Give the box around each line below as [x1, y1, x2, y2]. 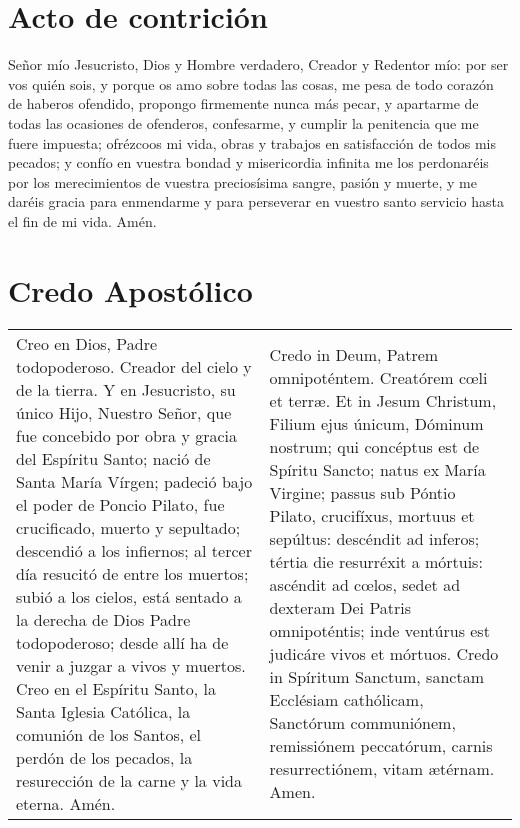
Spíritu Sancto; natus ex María [269, 458, 486, 482]
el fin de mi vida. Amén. [8, 210, 157, 231]
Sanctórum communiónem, [269, 711, 456, 735]
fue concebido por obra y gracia [16, 423, 238, 447]
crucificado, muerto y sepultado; [16, 515, 241, 539]
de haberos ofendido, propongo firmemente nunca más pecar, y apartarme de [8, 93, 479, 114]
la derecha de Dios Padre [16, 607, 191, 631]
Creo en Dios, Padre [16, 331, 158, 355]
